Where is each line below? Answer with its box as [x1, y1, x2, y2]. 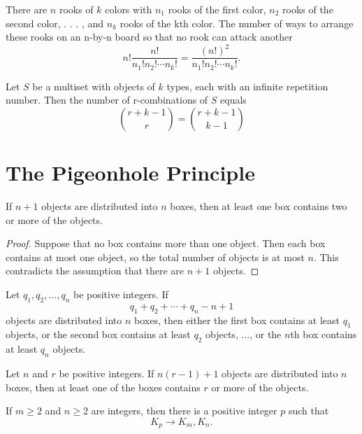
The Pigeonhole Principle [6, 158, 255, 187]
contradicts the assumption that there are [6, 263, 184, 278]
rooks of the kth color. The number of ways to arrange [120, 15, 354, 30]
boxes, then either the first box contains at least [134, 312, 340, 327]
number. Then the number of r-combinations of [6, 92, 208, 107]
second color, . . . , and [6, 15, 104, 30]
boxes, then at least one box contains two [170, 199, 347, 213]
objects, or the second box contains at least [6, 327, 191, 342]
